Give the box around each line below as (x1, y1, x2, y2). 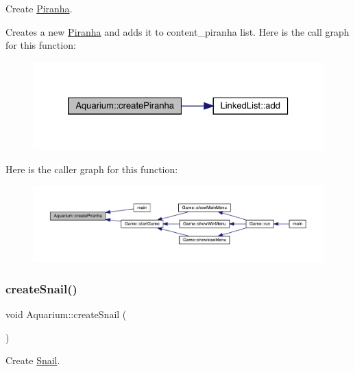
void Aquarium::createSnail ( (5, 307, 127, 322)
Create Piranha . (5, 1, 73, 15)
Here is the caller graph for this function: (5, 162, 178, 177)
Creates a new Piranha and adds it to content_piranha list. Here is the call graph (5, 24, 350, 38)
